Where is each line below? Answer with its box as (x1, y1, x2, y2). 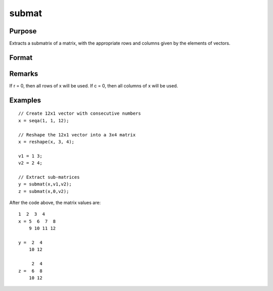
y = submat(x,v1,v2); (18, 181, 72, 187)
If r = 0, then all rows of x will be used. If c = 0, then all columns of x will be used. (9, 82, 178, 88)
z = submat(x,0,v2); (18, 188, 69, 194)
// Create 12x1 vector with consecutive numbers (18, 111, 141, 116)
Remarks (9, 69, 38, 78)
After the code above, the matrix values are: (9, 200, 101, 206)
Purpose (9, 27, 37, 35)
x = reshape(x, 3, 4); (18, 139, 75, 144)
